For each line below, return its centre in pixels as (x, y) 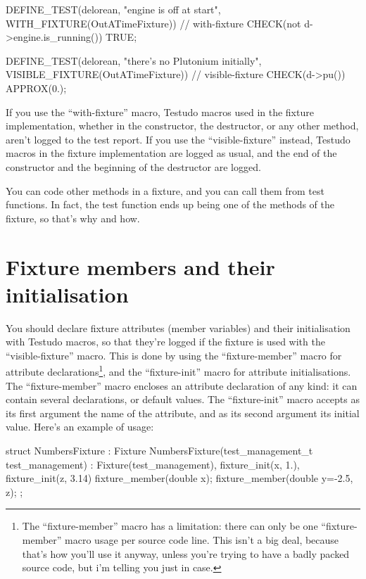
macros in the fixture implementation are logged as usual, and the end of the (171, 153)
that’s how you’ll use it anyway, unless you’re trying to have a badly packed (186, 553)
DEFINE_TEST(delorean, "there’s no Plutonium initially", (134, 60)
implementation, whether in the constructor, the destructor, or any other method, (182, 126)
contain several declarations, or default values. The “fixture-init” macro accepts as (183, 399)
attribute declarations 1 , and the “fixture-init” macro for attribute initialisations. (178, 371)
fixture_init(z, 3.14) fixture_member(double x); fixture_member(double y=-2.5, (179, 478)
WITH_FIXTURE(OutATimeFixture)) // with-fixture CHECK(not (153, 23)
